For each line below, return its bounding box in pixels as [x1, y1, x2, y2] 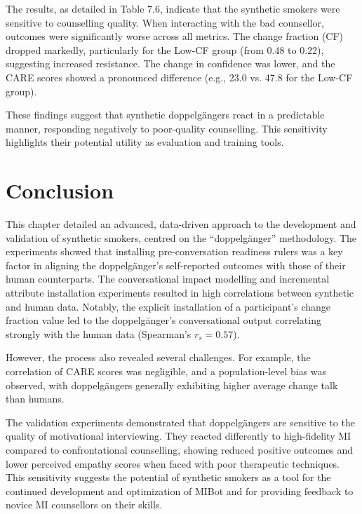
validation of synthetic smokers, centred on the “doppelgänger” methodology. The [6, 230, 357, 245]
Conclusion [6, 176, 114, 205]
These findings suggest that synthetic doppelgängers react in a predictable [6, 107, 325, 122]
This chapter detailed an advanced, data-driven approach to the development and [6, 217, 356, 231]
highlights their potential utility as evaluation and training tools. [6, 135, 284, 149]
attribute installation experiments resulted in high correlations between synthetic [6, 285, 354, 300]
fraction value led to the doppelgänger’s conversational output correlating [6, 313, 321, 327]
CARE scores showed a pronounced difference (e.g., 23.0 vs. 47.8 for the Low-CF [6, 69, 353, 84]
